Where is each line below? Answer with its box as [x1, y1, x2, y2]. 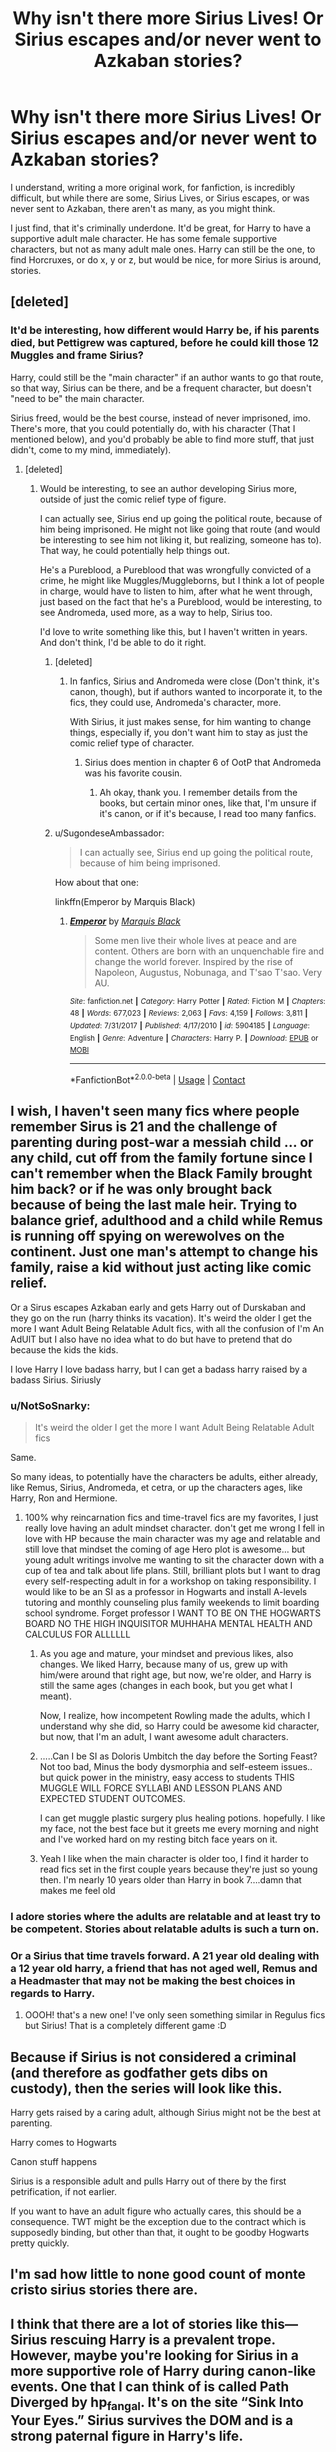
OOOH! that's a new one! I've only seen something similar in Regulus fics [24, 2009, 326, 2021]
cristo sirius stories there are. [10, 2282, 198, 2299]
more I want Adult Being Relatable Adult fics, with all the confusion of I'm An [10, 1322, 325, 1334]
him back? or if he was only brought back [10, 1181, 273, 1198]
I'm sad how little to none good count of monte [10, 2266, 307, 2283]
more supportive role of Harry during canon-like [10, 2362, 317, 2379]
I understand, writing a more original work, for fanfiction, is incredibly [10, 181, 296, 193]
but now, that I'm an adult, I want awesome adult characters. [39, 1731, 289, 1743]
